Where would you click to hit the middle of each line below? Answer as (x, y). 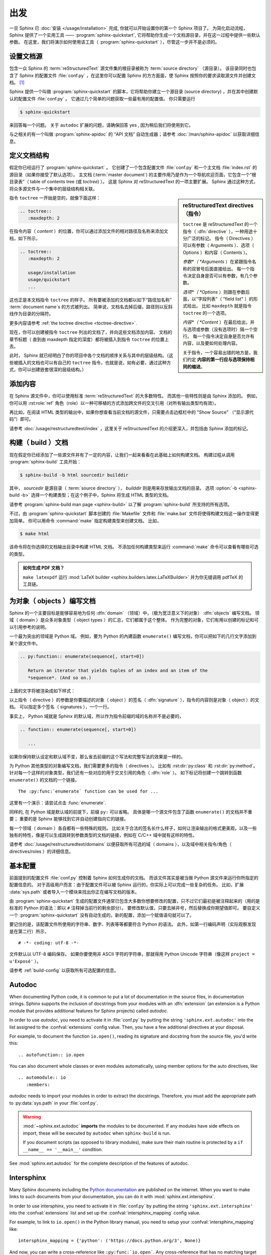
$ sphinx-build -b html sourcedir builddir (74, 475)
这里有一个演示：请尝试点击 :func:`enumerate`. (58, 803)
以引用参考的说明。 (29, 627)
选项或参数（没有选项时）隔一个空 (222, 329)
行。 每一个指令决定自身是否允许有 (219, 336)
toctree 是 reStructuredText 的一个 (220, 224)
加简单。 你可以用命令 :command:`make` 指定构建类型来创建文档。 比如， (85, 521)
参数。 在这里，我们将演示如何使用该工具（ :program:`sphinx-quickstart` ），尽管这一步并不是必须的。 (114, 42)
